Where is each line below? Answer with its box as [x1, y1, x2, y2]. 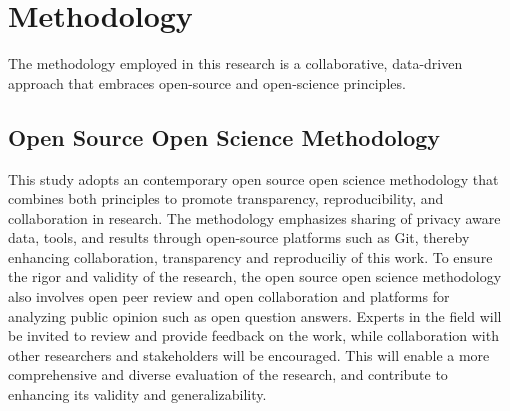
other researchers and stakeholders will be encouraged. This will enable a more [8, 344, 490, 365]
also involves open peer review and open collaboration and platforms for [8, 286, 450, 307]
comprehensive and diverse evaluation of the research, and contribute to [8, 364, 448, 385]
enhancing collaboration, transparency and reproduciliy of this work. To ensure [8, 246, 493, 267]
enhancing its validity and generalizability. [8, 384, 267, 405]
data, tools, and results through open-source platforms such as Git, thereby [8, 227, 470, 248]
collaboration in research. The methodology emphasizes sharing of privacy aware [8, 207, 501, 228]
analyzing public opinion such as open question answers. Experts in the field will [8, 305, 502, 326]
